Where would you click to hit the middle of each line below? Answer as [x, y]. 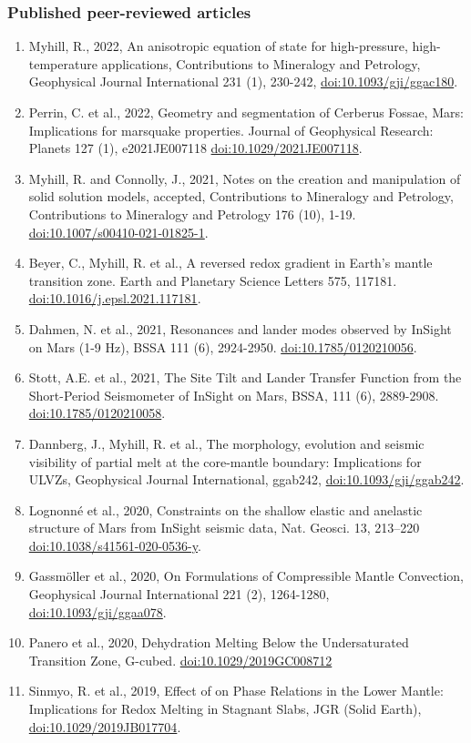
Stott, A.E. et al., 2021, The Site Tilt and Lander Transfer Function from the [245, 377]
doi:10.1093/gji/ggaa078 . [97, 611]
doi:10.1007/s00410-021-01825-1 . [118, 232]
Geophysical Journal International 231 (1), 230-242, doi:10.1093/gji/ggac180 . [243, 81]
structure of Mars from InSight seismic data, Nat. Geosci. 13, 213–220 [224, 528]
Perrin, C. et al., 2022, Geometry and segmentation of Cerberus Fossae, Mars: [246, 112]
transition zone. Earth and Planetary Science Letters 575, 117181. [213, 280]
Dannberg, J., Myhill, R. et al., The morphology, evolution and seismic [226, 443]
